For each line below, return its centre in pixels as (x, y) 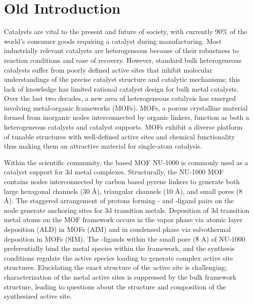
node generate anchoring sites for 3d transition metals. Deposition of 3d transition (127, 210)
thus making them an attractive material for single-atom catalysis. (103, 146)
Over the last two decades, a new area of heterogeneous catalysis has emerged (120, 98)
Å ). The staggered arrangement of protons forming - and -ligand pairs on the (119, 200)
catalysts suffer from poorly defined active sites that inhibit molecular (108, 69)
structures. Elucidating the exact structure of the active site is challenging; (116, 267)
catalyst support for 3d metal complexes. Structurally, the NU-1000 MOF (114, 172)
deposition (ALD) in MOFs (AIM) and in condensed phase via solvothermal (117, 229)
